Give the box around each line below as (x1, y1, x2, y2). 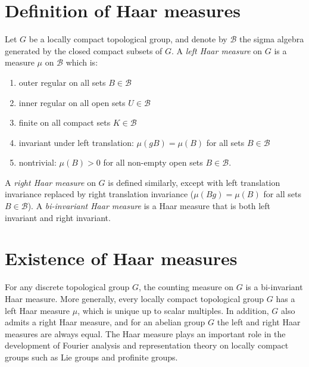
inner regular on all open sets (18, 96, 126, 108)
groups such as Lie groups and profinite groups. (5, 350, 178, 363)
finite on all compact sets (18, 116, 111, 129)
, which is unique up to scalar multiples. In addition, (77, 304, 269, 316)
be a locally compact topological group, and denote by (29, 33, 227, 45)
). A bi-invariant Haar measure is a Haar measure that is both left (27, 200, 270, 212)
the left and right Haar (217, 316, 301, 328)
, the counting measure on (138, 281, 234, 293)
